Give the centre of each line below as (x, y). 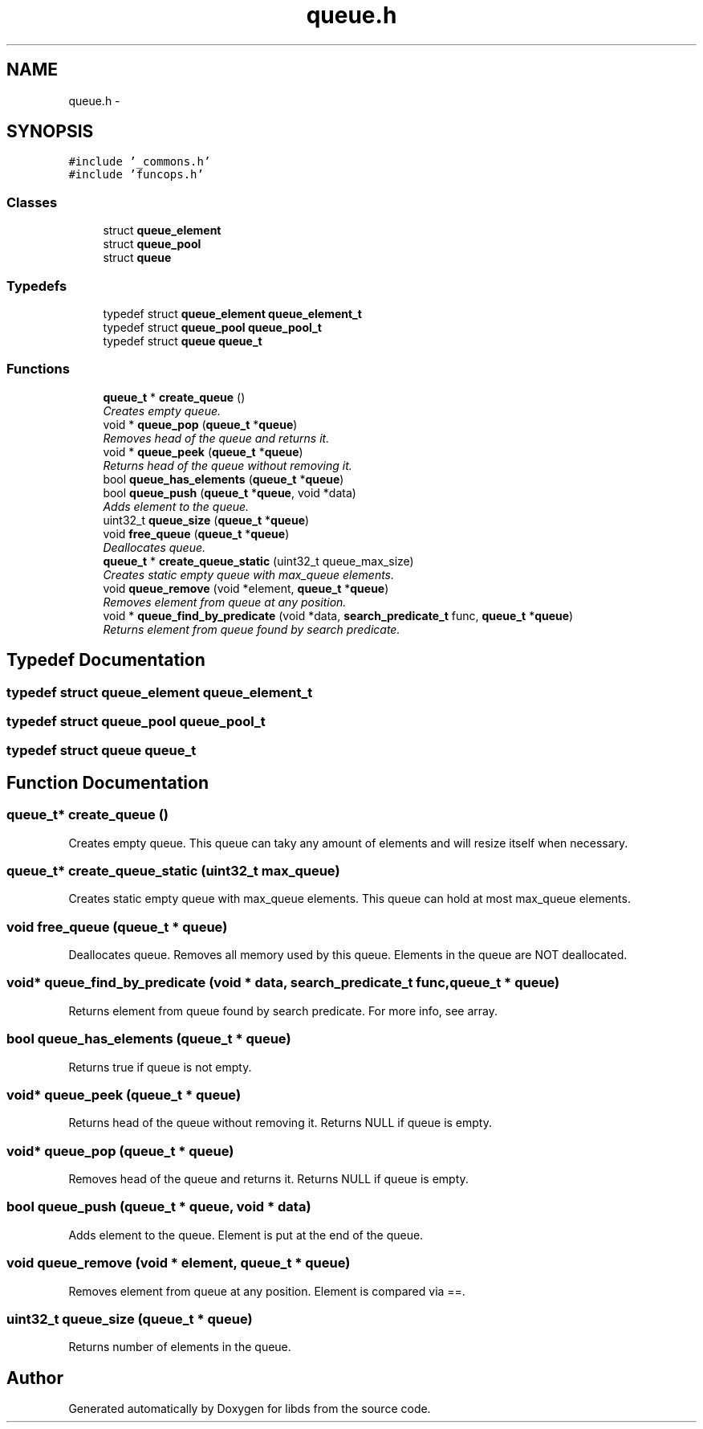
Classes (32, 202)
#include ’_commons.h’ (140, 162)
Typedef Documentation (106, 660)
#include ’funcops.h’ (136, 175)
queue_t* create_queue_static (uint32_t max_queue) (173, 870)
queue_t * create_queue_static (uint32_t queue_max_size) (258, 561)
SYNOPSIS (50, 132)
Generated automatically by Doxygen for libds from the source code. (250, 1409)
